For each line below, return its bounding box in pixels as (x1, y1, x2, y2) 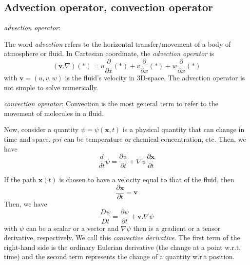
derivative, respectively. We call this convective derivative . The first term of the (4, 232, 240, 243)
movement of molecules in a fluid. (4, 108, 104, 118)
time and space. (4, 134, 51, 144)
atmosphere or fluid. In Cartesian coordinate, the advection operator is (4, 48, 214, 58)
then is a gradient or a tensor (133, 223, 221, 233)
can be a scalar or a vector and (26, 223, 119, 233)
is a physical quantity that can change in (122, 124, 245, 134)
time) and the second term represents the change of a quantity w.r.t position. (4, 251, 235, 262)
